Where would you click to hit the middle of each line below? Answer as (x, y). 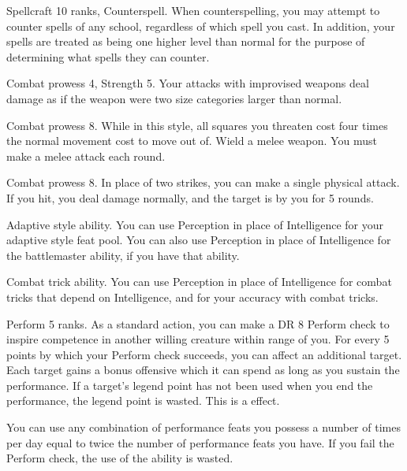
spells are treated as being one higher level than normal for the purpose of (186, 41)
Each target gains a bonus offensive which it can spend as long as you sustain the (203, 370)
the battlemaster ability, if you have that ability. (123, 255)
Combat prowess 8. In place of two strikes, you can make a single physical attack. (203, 182)
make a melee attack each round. (86, 156)
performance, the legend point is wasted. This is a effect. (143, 401)
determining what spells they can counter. (108, 56)
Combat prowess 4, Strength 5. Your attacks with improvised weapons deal (188, 83)
